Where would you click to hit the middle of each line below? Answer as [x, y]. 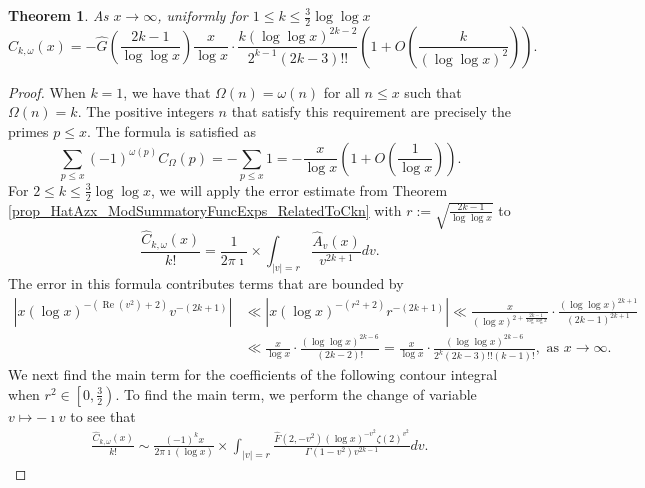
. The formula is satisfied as [171, 131]
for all [341, 91]
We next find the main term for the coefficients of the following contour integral [253, 374]
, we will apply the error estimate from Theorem [299, 189]
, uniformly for [202, 15]
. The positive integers [145, 111]
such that [433, 91]
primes [28, 131]
